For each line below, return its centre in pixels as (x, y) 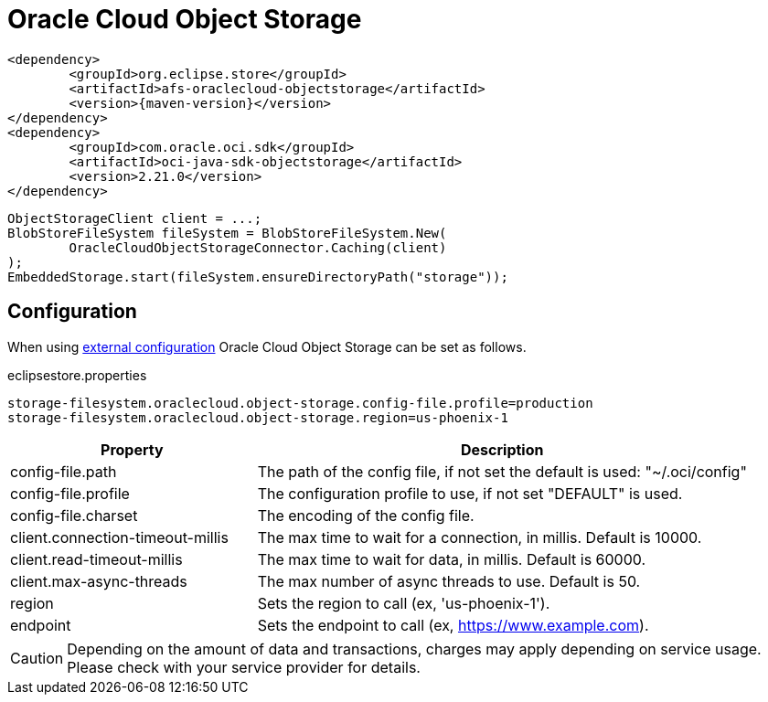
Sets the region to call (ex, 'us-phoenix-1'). (404, 603)
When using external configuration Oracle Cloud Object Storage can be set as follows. (267, 346)
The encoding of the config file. (366, 515)
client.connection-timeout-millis (119, 537)
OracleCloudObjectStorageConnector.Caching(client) (258, 247)
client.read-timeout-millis (96, 559)
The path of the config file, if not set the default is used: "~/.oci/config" (502, 471)
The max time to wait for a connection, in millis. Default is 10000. (480, 537)
